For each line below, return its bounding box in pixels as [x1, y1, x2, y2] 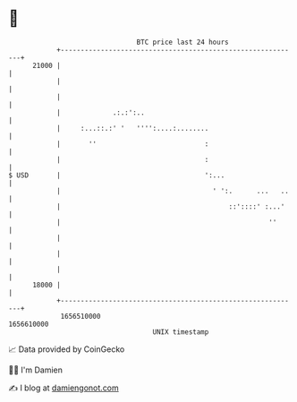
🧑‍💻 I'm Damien [8, 364, 64, 375]
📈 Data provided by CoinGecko [8, 344, 125, 355]
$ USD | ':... [8, 170, 225, 180]
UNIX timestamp [152, 327, 209, 337]
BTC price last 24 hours [136, 38, 229, 47]
